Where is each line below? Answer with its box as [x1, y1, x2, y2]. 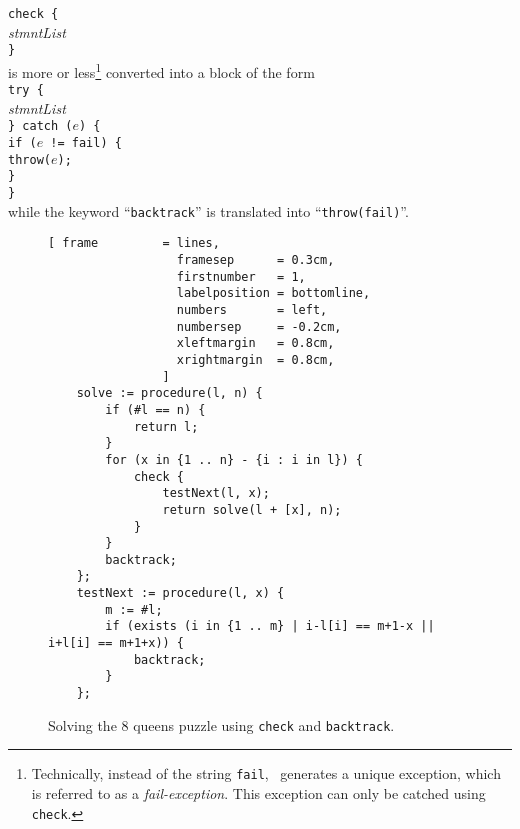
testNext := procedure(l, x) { [76, 586, 285, 601]
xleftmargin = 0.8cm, [176, 336, 335, 351]
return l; [133, 419, 199, 434]
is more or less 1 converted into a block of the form [8, 58, 315, 82]
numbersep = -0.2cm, [176, 319, 342, 334]
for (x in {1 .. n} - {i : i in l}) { [105, 452, 363, 467]
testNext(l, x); [162, 486, 270, 501]
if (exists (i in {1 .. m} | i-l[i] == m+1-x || [105, 619, 435, 634]
